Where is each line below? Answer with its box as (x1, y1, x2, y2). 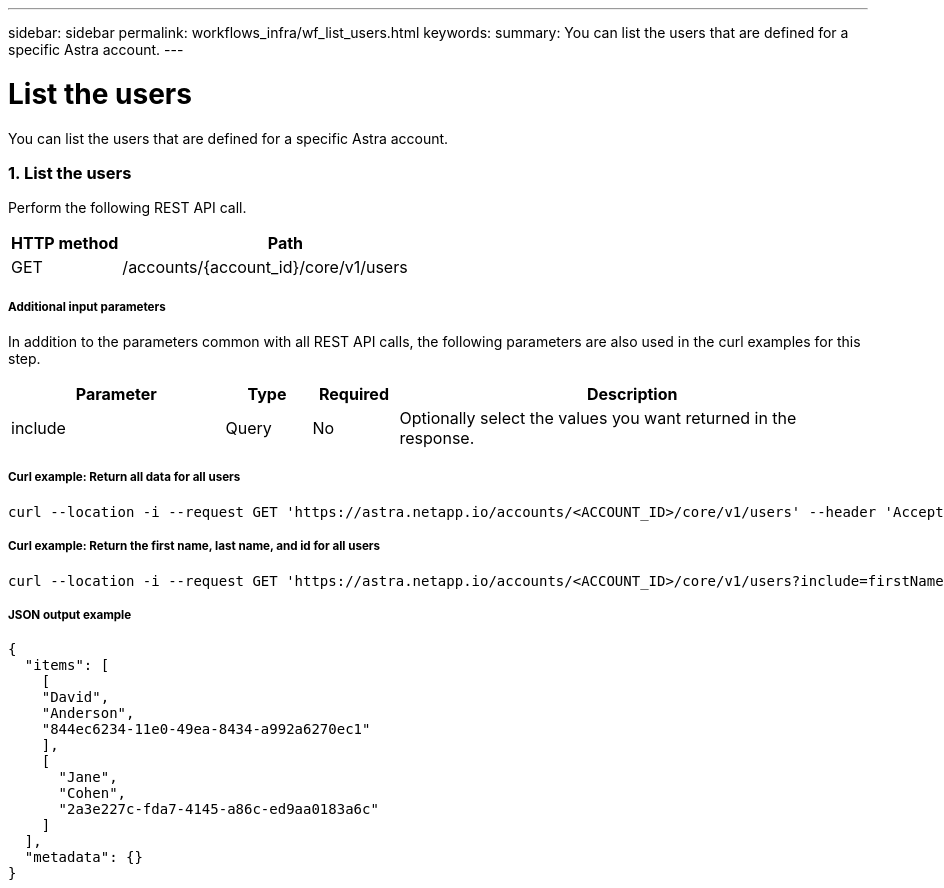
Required (319, 384, 389, 405)
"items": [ (24, 657, 110, 674)
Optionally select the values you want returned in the (399, 408, 797, 429)
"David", (41, 689, 110, 706)
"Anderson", (41, 705, 135, 722)
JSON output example (8, 607, 132, 622)
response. (399, 428, 475, 449)
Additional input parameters (8, 299, 166, 314)
